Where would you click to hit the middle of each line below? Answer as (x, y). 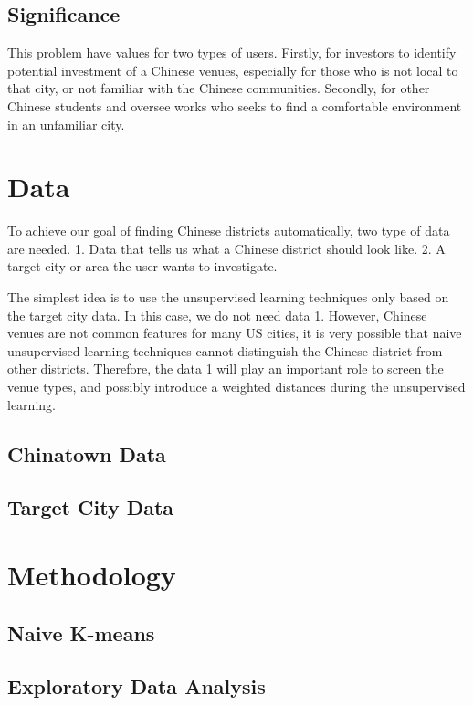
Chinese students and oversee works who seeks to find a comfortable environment (235, 105)
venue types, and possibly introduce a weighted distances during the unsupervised (236, 387)
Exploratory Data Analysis (137, 686)
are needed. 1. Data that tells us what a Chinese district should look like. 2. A (226, 248)
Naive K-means (81, 632)
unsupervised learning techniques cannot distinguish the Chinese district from (225, 350)
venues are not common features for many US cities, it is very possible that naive (235, 333)
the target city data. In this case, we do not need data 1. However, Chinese (217, 315)
